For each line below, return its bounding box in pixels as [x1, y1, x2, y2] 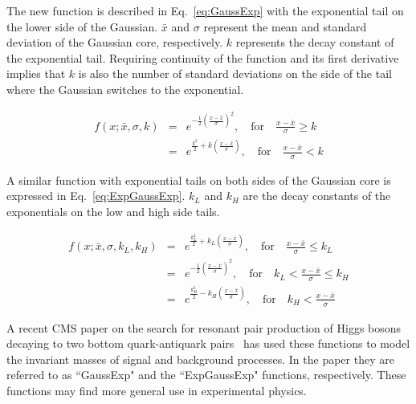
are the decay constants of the [243, 187, 391, 204]
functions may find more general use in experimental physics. [6, 382, 307, 399]
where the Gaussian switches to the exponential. [6, 80, 244, 97]
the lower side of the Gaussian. [6, 18, 158, 35]
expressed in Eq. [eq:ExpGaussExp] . [6, 187, 186, 204]
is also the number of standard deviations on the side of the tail [78, 65, 392, 82]
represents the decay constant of [235, 34, 394, 51]
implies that [6, 65, 66, 82]
